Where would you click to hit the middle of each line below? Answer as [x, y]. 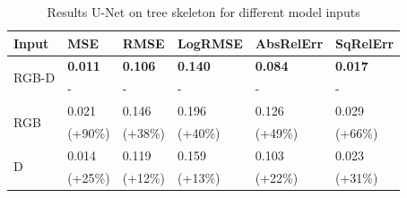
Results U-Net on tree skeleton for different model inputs [203, 12]
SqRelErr [365, 43]
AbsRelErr [289, 43]
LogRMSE [210, 43]
